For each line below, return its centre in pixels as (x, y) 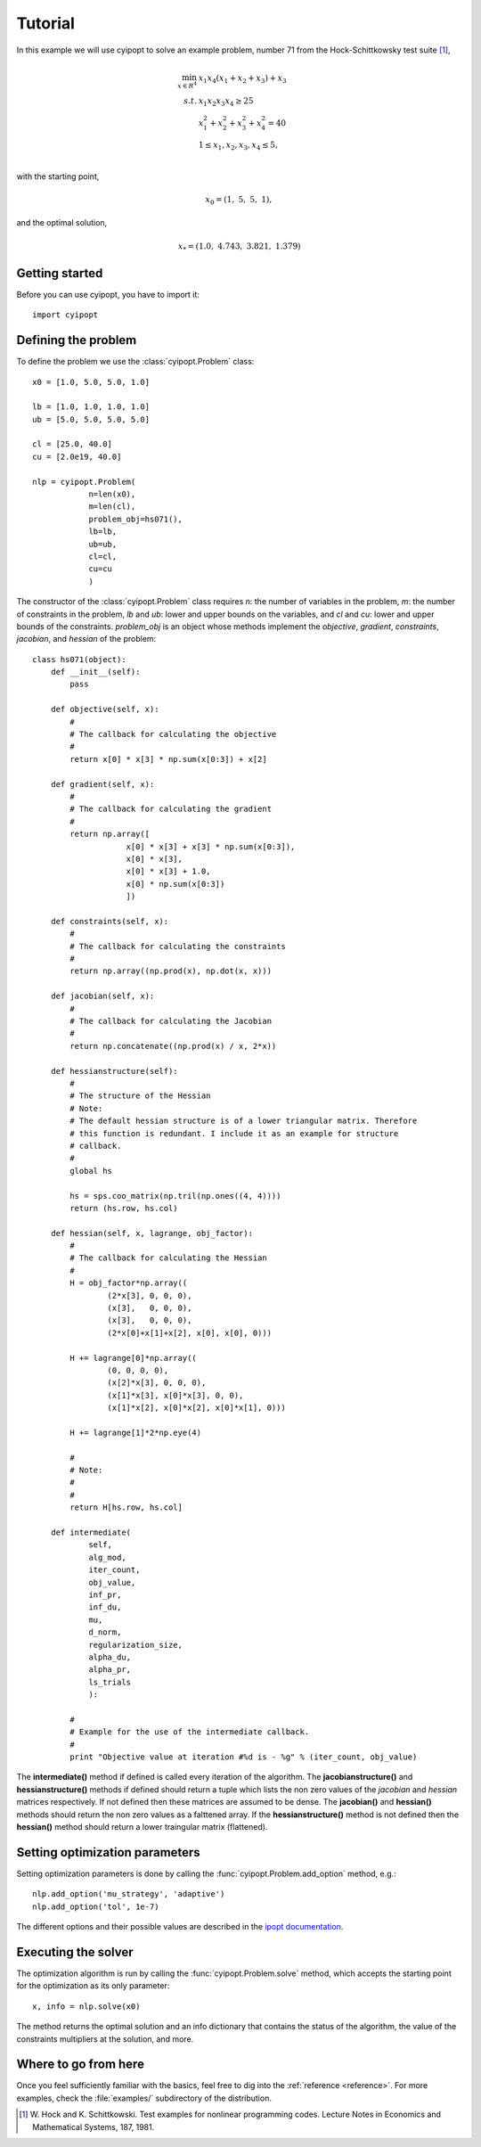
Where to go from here (80, 2065)
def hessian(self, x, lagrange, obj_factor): (152, 1233)
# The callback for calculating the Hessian (168, 1258)
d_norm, (105, 1632)
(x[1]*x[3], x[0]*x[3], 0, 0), (175, 1395)
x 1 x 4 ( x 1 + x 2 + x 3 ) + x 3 (242, 78)
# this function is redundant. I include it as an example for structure (234, 1133)
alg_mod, (107, 1557)
